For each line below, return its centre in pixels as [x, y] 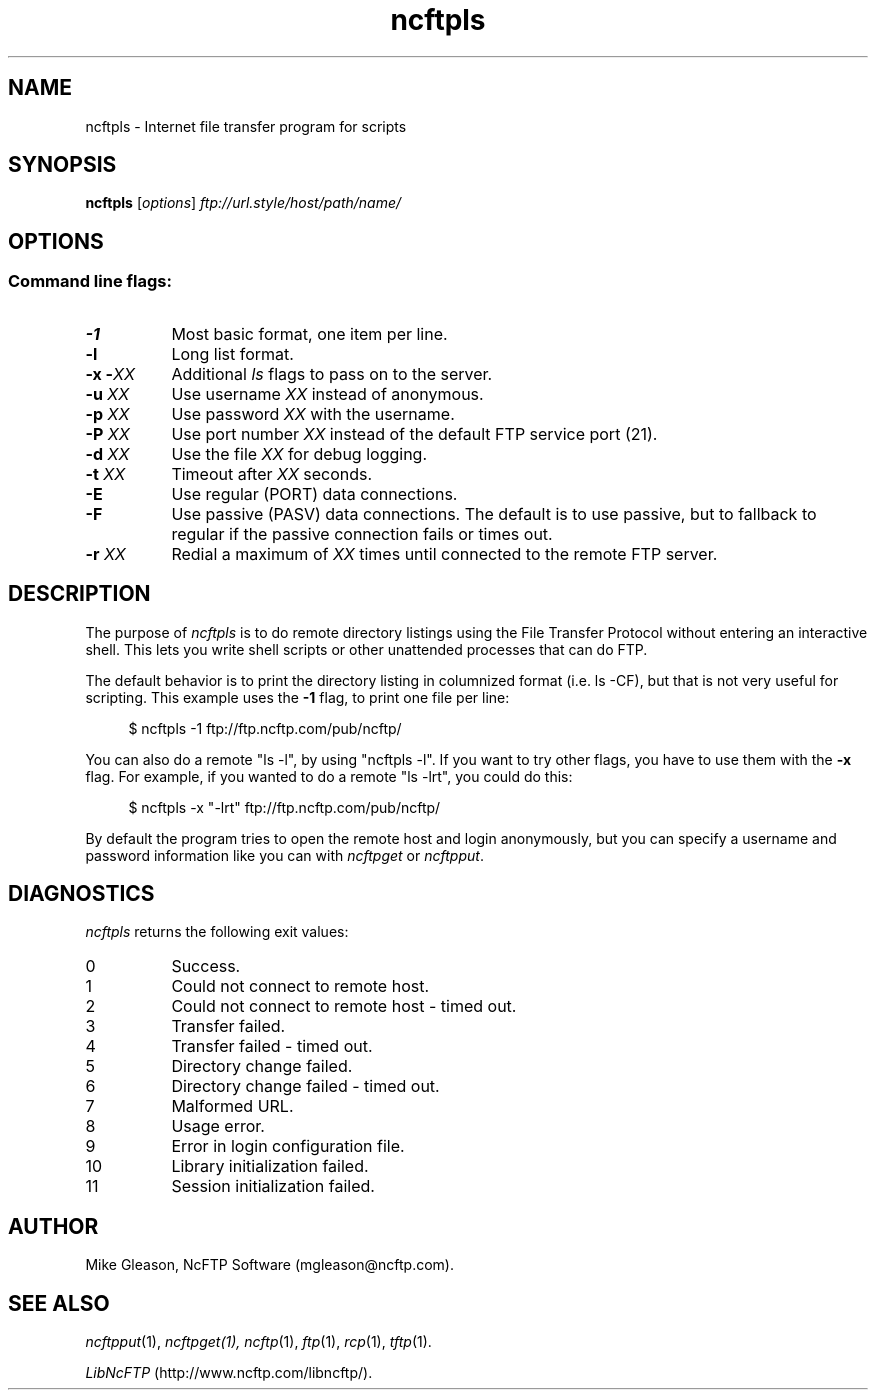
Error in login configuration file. [288, 1146]
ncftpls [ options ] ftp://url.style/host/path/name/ [243, 203]
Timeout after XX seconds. [272, 473]
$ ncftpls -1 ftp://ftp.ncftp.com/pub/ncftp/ [265, 728]
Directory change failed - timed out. [305, 1086]
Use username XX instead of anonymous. [327, 393]
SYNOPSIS [62, 165]
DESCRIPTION [79, 594]
